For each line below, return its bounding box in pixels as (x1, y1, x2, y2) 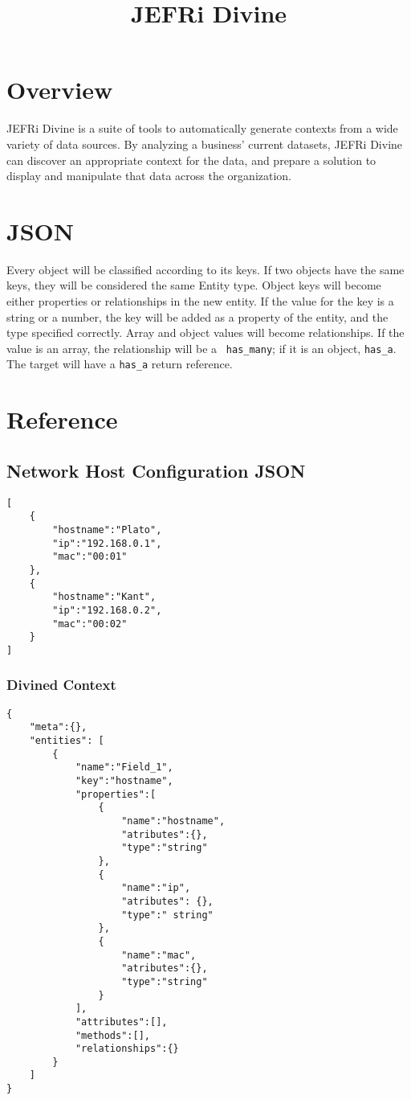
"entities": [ (29, 735, 104, 747)
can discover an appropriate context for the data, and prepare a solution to (6, 151, 376, 168)
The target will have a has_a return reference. (6, 355, 233, 372)
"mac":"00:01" (52, 551, 128, 563)
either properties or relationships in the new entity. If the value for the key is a (6, 293, 394, 309)
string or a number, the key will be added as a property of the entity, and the (6, 308, 389, 325)
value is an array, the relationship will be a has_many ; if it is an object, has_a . (6, 339, 397, 356)
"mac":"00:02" (52, 618, 128, 630)
